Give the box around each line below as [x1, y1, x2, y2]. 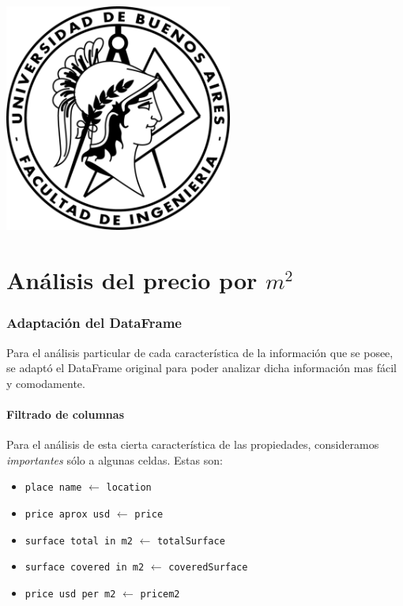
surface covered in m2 [24, 562, 145, 574]
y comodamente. [6, 375, 85, 391]
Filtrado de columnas [6, 406, 124, 423]
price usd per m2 [24, 589, 116, 600]
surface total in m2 [24, 535, 133, 547]
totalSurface [156, 535, 225, 547]
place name [24, 482, 82, 494]
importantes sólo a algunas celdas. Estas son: [6, 451, 223, 468]
